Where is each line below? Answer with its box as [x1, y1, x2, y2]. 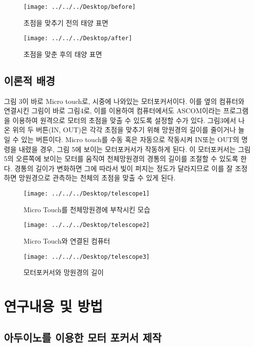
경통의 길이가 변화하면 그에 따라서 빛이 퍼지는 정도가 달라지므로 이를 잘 [14, 163, 233, 173]
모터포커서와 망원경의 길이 [23, 267, 104, 277]
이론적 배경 [4, 73, 55, 88]
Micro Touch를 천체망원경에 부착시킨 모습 [23, 204, 150, 214]
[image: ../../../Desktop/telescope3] [23, 253, 150, 260]
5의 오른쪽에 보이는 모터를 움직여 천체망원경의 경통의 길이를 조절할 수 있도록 [4, 153, 238, 164]
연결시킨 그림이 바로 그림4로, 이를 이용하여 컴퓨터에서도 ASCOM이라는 [4, 105, 221, 116]
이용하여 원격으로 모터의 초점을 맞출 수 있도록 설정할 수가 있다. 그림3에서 [12, 115, 236, 125]
